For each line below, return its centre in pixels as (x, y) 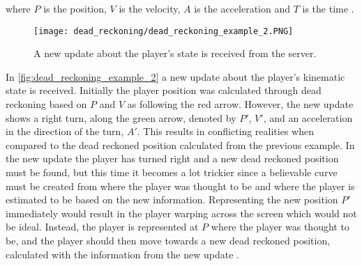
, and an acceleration (308, 117)
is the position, (75, 8)
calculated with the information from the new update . (122, 254)
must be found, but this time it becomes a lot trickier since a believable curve (172, 172)
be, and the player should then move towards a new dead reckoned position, (168, 240)
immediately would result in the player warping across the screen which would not (181, 213)
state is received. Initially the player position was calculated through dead (164, 90)
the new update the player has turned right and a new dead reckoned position (172, 158)
